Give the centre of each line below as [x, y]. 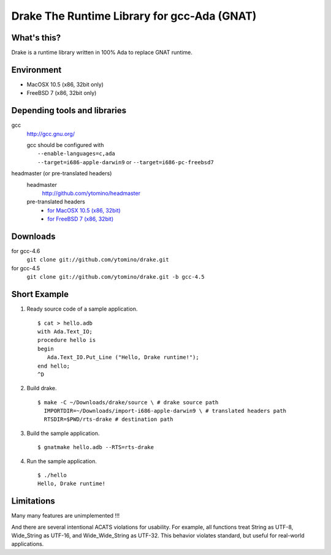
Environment [36, 70]
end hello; [54, 366]
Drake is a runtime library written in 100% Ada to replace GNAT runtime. [102, 53]
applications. [28, 544]
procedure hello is [67, 340]
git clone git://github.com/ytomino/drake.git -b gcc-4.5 [116, 277]
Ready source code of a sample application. [82, 309]
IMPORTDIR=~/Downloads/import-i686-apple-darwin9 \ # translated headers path [165, 411]
